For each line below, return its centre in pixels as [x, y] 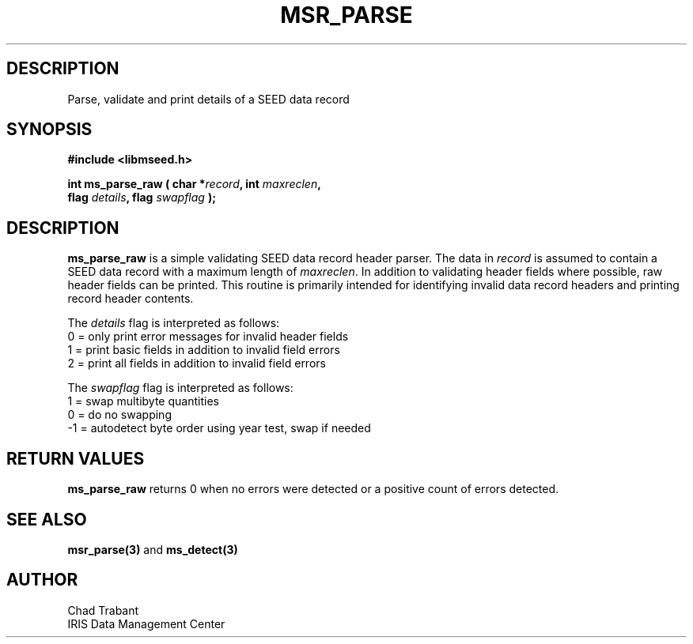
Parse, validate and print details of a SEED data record [208, 99]
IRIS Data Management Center [146, 623]
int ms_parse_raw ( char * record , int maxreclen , [194, 184]
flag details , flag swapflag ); [142, 198]
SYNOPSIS [49, 130]
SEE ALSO [47, 519]
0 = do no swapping [119, 415]
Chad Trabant [103, 610]
